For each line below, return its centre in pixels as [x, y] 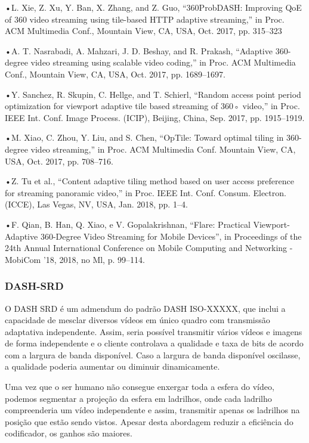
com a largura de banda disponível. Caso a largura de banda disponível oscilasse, [153, 354]
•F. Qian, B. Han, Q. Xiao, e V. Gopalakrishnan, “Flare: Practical [128, 224]
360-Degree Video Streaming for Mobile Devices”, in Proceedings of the [171, 236]
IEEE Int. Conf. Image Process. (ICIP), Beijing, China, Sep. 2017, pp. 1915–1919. [155, 117]
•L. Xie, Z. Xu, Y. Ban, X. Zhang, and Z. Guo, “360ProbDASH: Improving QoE [153, 7]
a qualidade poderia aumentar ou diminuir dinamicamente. [112, 366]
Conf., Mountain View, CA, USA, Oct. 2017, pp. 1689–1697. [115, 74]
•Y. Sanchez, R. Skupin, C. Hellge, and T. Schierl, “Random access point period [153, 94]
